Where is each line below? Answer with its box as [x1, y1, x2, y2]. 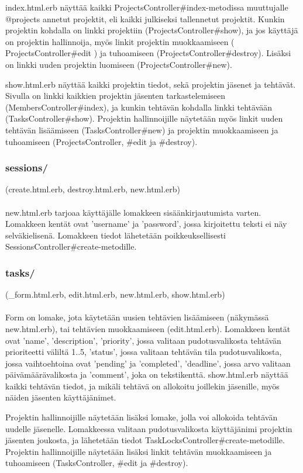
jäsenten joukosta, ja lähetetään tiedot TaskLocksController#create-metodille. [5, 434, 285, 446]
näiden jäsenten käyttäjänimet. [5, 391, 116, 403]
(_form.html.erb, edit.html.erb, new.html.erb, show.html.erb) [5, 288, 225, 301]
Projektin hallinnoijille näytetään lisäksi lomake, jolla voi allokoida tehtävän [5, 411, 278, 423]
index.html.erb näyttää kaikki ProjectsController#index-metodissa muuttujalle [5, 1, 288, 13]
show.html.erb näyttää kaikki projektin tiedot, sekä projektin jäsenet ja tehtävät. [5, 78, 296, 90]
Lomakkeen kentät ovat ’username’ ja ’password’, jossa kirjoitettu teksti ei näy [5, 217, 287, 230]
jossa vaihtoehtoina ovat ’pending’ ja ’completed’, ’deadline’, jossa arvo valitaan [5, 357, 291, 369]
